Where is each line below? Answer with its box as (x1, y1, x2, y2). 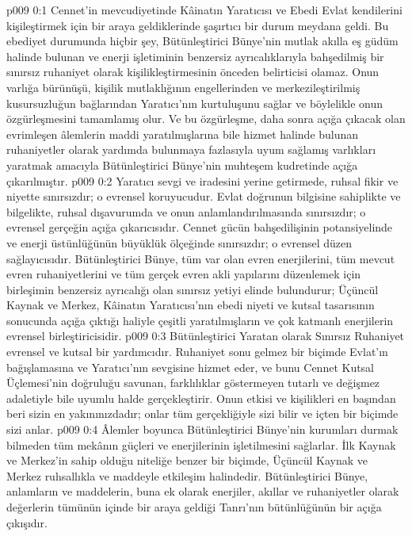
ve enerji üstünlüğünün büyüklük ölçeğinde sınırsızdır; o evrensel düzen (6, 234, 353, 251)
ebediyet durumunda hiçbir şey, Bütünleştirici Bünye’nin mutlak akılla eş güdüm (6, 33, 399, 49)
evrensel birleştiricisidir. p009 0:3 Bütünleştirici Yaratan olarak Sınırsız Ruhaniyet (6, 327, 405, 344)
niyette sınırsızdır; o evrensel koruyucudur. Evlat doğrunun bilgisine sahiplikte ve (6, 188, 401, 205)
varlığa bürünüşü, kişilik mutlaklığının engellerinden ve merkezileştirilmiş (6, 78, 360, 95)
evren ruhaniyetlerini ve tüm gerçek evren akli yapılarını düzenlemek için (6, 266, 361, 282)
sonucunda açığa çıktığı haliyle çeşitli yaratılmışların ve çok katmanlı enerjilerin (6, 312, 394, 328)
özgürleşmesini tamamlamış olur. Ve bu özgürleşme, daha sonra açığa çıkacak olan (6, 110, 406, 127)
